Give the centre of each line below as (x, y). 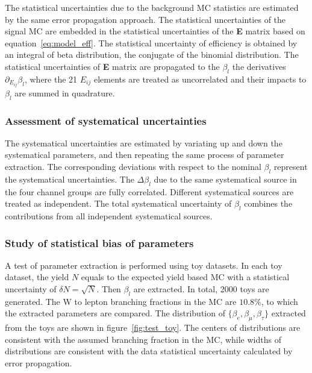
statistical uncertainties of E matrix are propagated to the (112, 66)
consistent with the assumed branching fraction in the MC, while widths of (143, 339)
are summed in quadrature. (65, 92)
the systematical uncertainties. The (70, 179)
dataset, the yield (37, 277)
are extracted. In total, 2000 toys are (201, 289)
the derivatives (259, 66)
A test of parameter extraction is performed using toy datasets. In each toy (144, 265)
